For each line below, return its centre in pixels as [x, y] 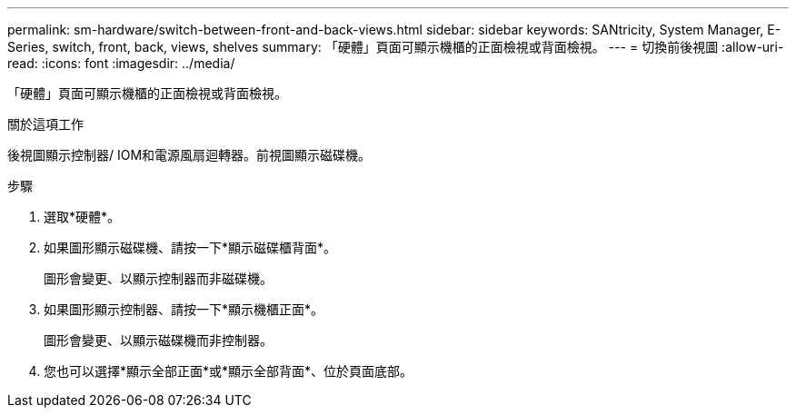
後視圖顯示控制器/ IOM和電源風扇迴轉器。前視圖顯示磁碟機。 [189, 155]
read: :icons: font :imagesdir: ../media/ [121, 63]
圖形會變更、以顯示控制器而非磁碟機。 [158, 278]
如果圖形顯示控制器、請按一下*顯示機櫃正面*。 [184, 309]
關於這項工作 [45, 124]
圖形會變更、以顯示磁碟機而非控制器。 [158, 340]
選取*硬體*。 [82, 217]
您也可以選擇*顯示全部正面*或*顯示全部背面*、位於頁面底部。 [229, 371]
